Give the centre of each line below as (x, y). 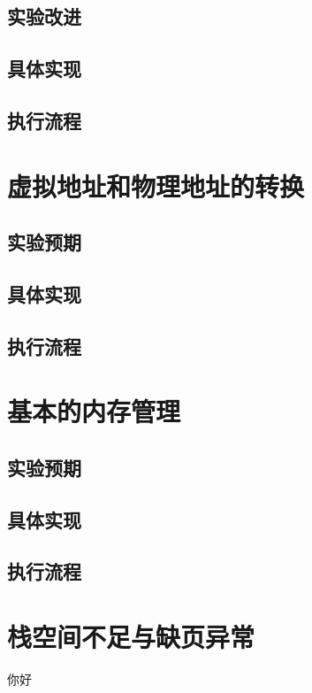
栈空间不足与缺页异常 (131, 636)
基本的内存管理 (94, 411)
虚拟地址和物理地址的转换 (156, 185)
